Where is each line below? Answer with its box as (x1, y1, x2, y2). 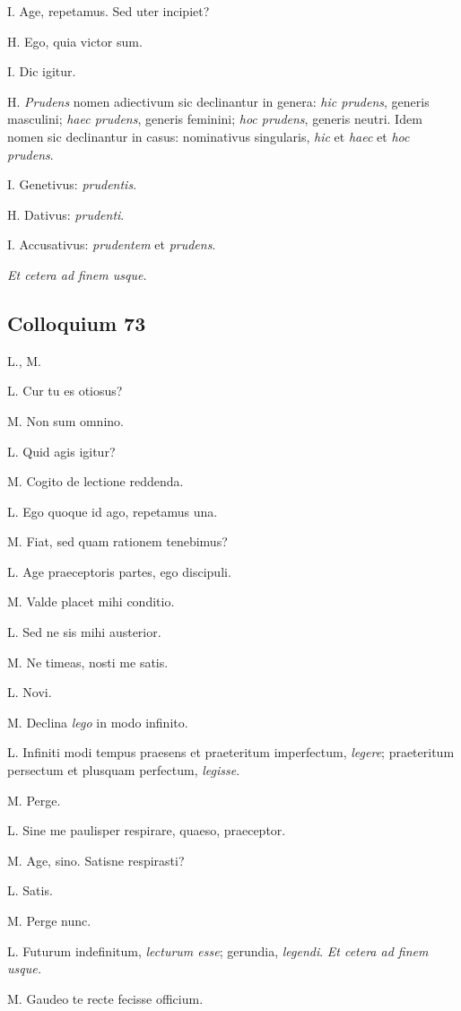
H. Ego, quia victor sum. (7, 31, 143, 50)
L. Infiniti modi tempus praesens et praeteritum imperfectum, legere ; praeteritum (7, 743, 455, 762)
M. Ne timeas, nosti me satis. (7, 652, 169, 671)
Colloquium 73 (7, 309, 146, 336)
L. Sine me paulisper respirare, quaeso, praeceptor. (7, 821, 286, 840)
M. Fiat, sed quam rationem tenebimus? (7, 532, 228, 551)
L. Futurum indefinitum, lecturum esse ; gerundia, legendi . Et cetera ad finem (7, 941, 429, 960)
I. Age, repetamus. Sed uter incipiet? (7, 2, 210, 20)
